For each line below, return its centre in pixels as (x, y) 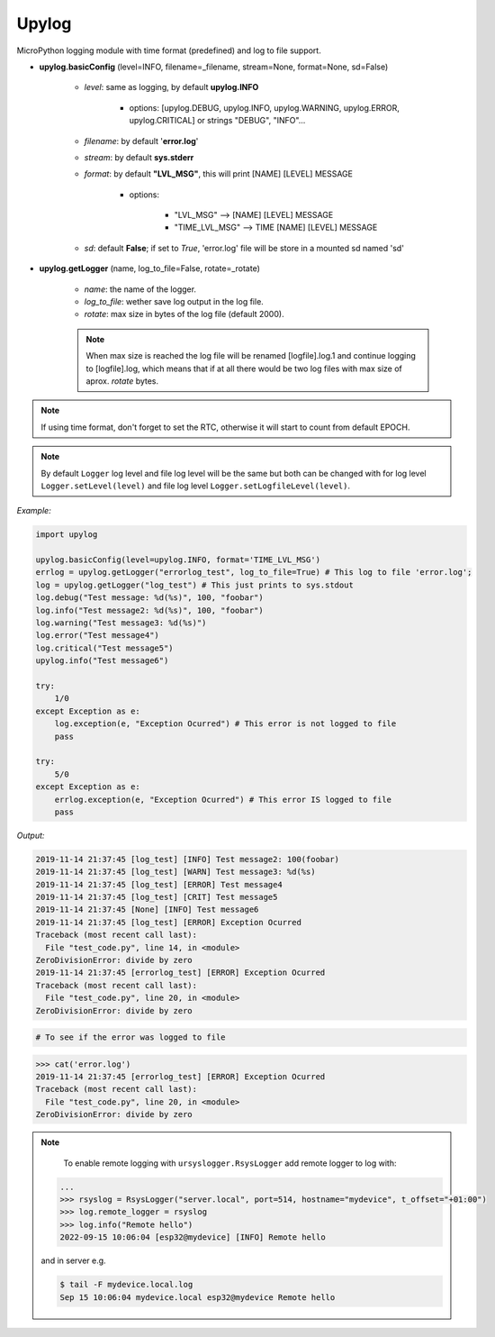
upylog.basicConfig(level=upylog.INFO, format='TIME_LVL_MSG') (178, 560)
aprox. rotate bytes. (122, 381)
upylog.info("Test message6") (102, 661)
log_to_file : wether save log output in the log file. (174, 302)
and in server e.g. (74, 1260)
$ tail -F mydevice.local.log (126, 1285)
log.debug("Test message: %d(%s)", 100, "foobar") (150, 598)
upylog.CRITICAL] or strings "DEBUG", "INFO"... (217, 121)
